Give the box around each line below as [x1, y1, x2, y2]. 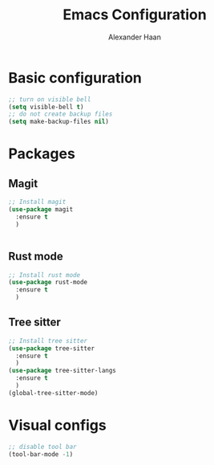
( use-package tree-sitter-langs [8, 367, 116, 375]
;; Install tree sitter [8, 337, 88, 345]
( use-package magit [8, 206, 74, 214]
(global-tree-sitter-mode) [8, 389, 99, 397]
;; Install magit [8, 198, 67, 206]
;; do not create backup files [8, 110, 113, 118]
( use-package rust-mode [8, 279, 88, 287]
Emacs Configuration [63, 6, 207, 24]
